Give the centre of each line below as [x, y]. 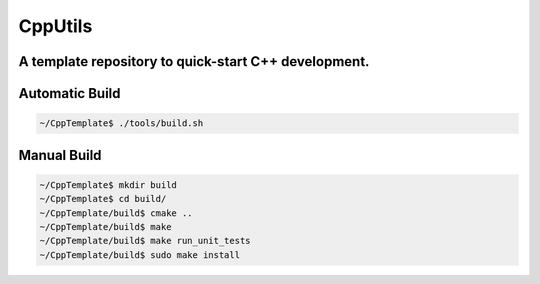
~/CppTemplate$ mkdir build [108, 184]
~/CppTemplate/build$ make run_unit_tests [145, 241]
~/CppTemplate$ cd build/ [103, 199]
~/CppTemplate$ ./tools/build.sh [121, 123]
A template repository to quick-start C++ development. [194, 61]
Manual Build [60, 155]
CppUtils [55, 26]
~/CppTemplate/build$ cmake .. [116, 213]
